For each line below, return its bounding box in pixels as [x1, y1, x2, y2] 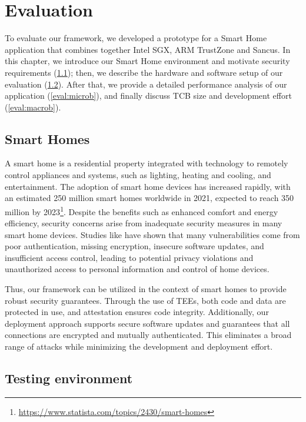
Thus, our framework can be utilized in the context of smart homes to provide [5, 283, 287, 295]
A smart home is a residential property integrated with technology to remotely [5, 157, 288, 169]
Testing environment [5, 369, 133, 387]
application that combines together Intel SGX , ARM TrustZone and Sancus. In [5, 43, 291, 55]
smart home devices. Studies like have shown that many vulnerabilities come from [5, 228, 300, 240]
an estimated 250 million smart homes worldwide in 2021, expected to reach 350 [5, 192, 294, 204]
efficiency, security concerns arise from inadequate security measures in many [5, 217, 282, 229]
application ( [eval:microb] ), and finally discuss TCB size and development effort [5, 89, 292, 102]
